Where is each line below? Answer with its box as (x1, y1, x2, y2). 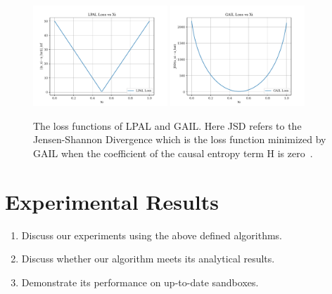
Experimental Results (5, 187, 219, 215)
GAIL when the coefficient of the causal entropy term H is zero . (33, 145, 313, 160)
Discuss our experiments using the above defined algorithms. (21, 227, 283, 242)
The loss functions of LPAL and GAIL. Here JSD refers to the (33, 118, 302, 133)
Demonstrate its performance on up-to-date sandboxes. (21, 274, 259, 289)
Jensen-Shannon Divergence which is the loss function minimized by (33, 132, 326, 147)
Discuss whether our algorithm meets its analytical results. (21, 251, 275, 266)
